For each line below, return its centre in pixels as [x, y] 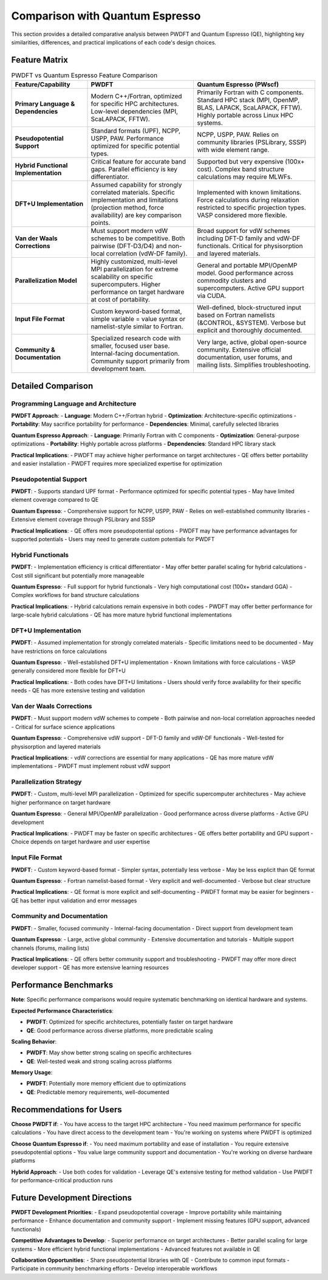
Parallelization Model [46, 281]
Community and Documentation [60, 916]
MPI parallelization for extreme [135, 269]
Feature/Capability [43, 85]
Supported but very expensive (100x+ [251, 162]
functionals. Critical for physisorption [250, 246]
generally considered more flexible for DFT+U [68, 671]
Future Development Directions [72, 1198]
